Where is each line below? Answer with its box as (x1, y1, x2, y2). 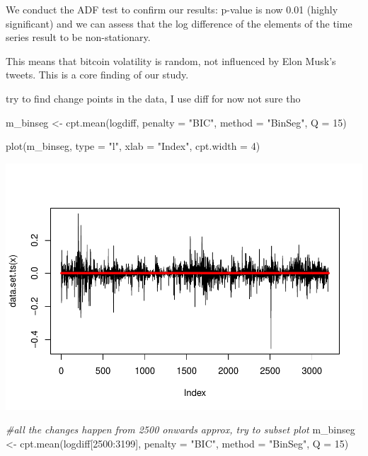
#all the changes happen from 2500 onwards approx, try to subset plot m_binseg (6, 422, 355, 437)
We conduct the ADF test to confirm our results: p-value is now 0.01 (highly (6, 2, 338, 16)
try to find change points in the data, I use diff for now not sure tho (6, 90, 301, 105)
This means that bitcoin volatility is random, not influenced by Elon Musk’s (6, 53, 336, 68)
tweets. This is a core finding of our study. (6, 67, 189, 82)
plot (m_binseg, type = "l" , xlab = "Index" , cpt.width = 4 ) (6, 139, 260, 153)
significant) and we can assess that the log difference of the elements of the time (6, 16, 352, 30)
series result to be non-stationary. (6, 30, 151, 45)
